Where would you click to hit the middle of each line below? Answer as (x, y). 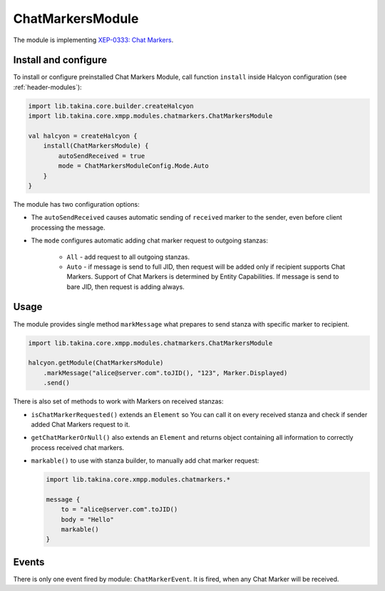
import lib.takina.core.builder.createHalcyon (111, 106)
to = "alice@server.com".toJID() (119, 509)
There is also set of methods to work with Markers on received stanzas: (118, 401)
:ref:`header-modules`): (47, 87)
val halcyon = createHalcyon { (83, 136)
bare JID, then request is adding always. (125, 287)
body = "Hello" (87, 519)
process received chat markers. (78, 447)
